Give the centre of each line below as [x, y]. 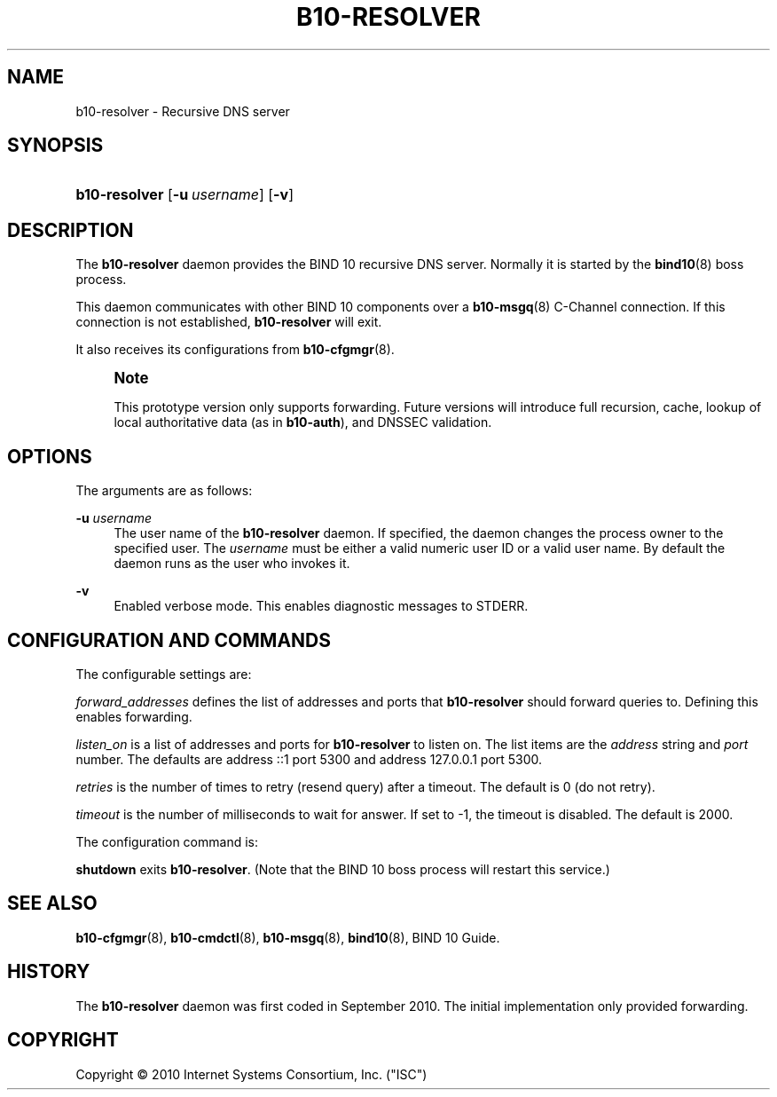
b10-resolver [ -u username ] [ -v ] [184, 195]
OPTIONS [50, 456]
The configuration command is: [167, 841]
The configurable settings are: [164, 674]
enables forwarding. [134, 716]
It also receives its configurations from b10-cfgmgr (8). [235, 350]
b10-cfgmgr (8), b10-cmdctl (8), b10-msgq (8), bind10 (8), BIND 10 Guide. [288, 937]
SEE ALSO [52, 904]
